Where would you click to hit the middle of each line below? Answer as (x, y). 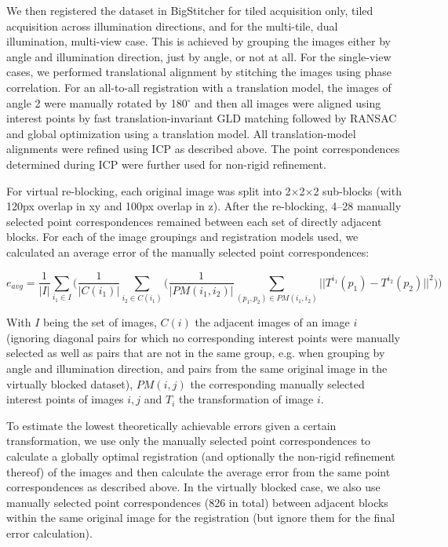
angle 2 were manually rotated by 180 (97, 102)
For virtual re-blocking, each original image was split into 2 (149, 190)
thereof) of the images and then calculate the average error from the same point (199, 471)
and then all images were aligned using (288, 102)
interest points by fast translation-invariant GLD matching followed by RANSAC (202, 118)
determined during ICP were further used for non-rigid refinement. (166, 164)
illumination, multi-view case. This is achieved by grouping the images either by (199, 41)
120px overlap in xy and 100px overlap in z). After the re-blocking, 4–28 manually (204, 206)
